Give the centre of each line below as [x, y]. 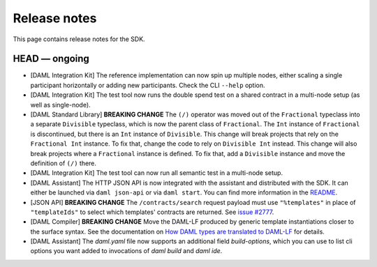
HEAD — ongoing [51, 59]
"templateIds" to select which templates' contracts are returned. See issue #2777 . [152, 212]
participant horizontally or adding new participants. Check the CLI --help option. [148, 85]
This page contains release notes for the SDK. [79, 39]
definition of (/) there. [64, 163]
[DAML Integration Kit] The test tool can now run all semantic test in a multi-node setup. [156, 173]
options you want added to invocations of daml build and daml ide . [126, 251]
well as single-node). [60, 105]
